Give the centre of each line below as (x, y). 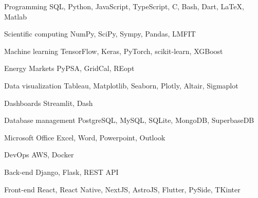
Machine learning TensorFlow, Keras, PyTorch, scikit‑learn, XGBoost (114, 51)
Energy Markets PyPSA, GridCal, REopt (69, 68)
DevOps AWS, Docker (39, 155)
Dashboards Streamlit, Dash (49, 103)
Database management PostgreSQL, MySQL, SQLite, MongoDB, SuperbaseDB (129, 120)
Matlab (15, 16)
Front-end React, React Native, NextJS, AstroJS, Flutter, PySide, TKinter (122, 189)
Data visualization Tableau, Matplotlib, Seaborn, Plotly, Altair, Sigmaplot (121, 85)
